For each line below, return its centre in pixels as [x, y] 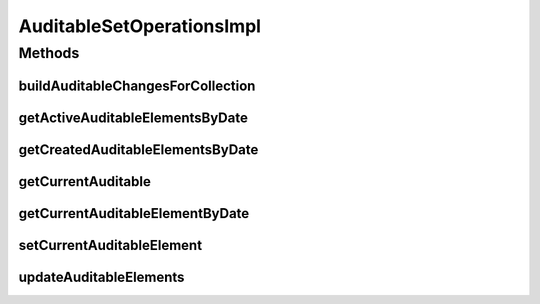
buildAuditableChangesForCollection [137, 85]
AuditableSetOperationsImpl [140, 26]
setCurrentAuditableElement [110, 245]
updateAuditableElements [101, 276]
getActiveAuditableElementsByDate [133, 117]
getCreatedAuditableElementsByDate [138, 149]
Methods [49, 53]
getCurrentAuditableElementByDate [134, 213]
